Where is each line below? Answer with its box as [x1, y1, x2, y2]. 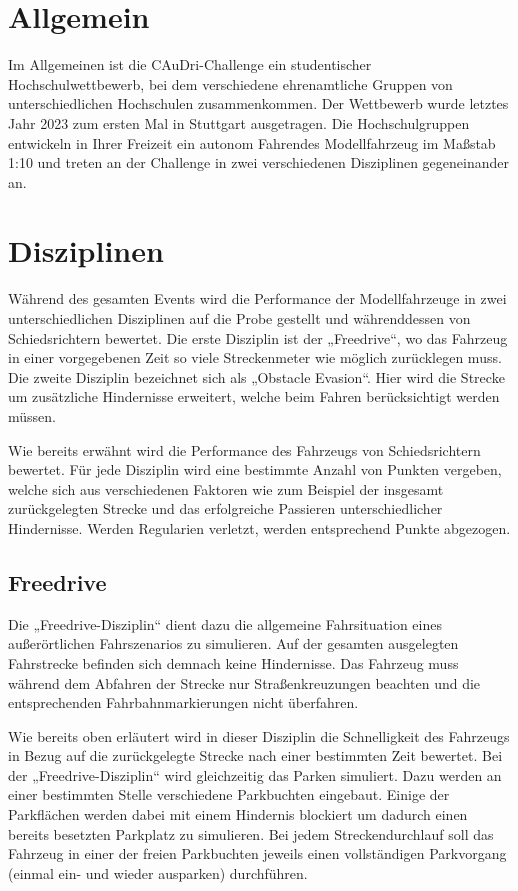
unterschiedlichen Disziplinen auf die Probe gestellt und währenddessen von [8, 308, 471, 328]
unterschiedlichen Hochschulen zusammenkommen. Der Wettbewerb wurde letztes [8, 93, 509, 114]
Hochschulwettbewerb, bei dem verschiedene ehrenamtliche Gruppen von [8, 73, 453, 94]
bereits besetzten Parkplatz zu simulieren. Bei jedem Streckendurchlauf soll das [8, 823, 494, 844]
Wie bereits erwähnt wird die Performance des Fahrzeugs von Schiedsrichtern [8, 439, 481, 460]
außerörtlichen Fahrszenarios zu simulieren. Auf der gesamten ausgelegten [8, 633, 459, 654]
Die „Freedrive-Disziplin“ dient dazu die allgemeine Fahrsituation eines [8, 613, 442, 634]
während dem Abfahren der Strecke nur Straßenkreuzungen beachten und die [8, 672, 481, 693]
